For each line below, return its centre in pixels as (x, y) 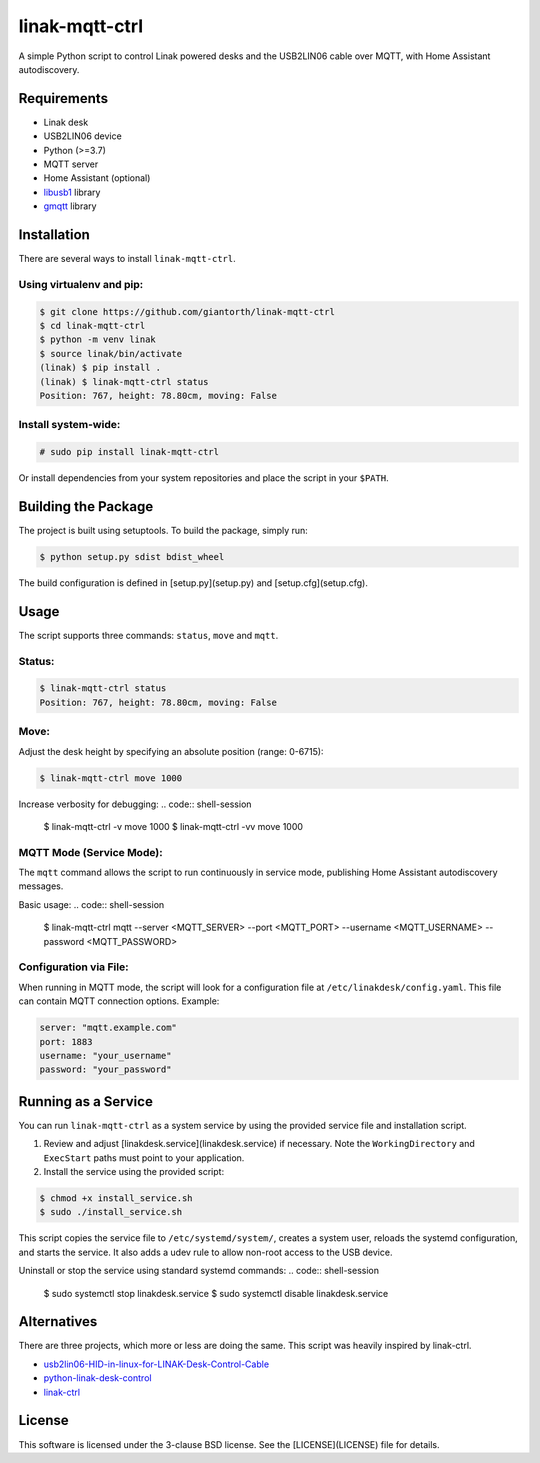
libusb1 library (72, 192)
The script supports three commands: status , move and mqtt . (148, 635)
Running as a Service (86, 1101)
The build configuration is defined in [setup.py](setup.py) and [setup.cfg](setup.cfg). (193, 582)
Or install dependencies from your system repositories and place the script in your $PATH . (203, 478)
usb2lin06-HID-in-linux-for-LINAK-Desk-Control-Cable (156, 1364)
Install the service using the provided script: (134, 1171)
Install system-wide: (69, 425)
